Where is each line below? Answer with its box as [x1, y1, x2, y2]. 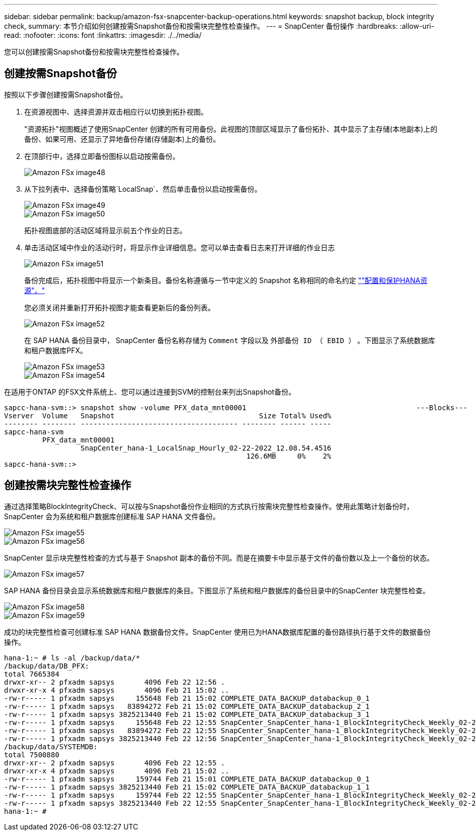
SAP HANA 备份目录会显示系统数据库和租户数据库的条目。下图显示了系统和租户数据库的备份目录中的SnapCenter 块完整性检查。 [4, 586, 430, 595]
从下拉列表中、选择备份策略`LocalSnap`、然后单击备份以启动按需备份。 [24, 184, 262, 193]
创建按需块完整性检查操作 [4, 479, 131, 492]
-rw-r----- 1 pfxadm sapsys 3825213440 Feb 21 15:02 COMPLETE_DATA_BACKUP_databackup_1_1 [4, 783, 370, 791]
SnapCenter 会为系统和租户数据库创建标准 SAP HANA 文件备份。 [4, 512, 220, 521]
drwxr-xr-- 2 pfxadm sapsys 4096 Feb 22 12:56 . [4, 678, 225, 686]
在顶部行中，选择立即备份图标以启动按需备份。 [24, 151, 180, 160]
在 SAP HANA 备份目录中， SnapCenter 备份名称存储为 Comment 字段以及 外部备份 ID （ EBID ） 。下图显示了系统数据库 [24, 336, 435, 345]
